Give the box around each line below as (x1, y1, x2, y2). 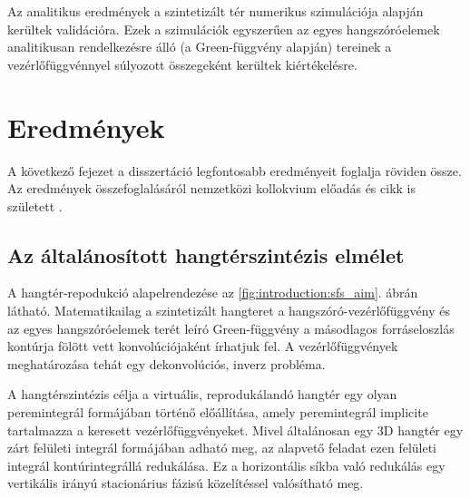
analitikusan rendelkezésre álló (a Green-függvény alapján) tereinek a (7, 37, 392, 56)
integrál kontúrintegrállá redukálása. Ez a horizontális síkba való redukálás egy (7, 455, 446, 474)
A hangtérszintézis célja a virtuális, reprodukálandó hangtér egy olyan (7, 385, 397, 404)
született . (7, 196, 63, 215)
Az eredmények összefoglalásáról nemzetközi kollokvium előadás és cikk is (7, 179, 416, 198)
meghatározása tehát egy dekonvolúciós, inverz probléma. (7, 354, 326, 373)
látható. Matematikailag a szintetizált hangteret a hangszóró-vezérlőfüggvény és (7, 301, 450, 320)
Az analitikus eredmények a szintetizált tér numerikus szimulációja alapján (7, 2, 424, 20)
